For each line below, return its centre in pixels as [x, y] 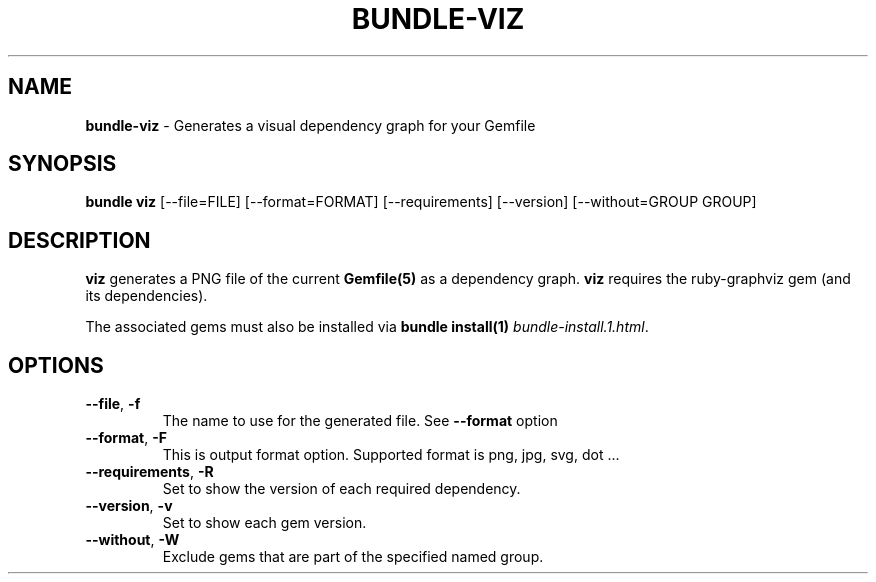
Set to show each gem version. [264, 523]
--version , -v [129, 506]
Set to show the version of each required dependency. [341, 489]
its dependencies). [146, 296]
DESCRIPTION [79, 240]
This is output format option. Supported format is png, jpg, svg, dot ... [391, 455]
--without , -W [132, 540]
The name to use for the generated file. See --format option [360, 421]
